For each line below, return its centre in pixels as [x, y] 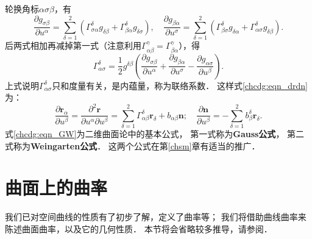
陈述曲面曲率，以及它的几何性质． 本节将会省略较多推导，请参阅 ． [139, 228]
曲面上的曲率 [56, 187]
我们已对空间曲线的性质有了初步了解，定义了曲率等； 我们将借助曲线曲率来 [156, 217]
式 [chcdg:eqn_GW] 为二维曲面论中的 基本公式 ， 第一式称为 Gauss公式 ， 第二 [155, 134]
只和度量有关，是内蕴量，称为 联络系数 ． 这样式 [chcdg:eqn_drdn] [180, 85]
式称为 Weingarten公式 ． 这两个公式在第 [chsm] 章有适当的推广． [133, 145]
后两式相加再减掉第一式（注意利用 [73, 45]
